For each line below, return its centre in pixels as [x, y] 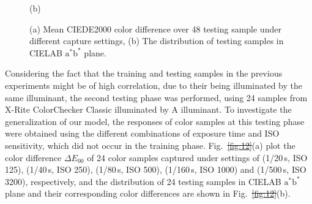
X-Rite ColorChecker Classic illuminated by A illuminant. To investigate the [148, 109]
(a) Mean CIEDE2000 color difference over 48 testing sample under [155, 28]
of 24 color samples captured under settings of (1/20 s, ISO [197, 157]
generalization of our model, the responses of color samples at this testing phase [155, 121]
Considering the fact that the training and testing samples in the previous [144, 73]
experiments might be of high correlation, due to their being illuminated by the [154, 85]
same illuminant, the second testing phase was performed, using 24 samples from [156, 97]
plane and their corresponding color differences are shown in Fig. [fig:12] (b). [148, 193]
